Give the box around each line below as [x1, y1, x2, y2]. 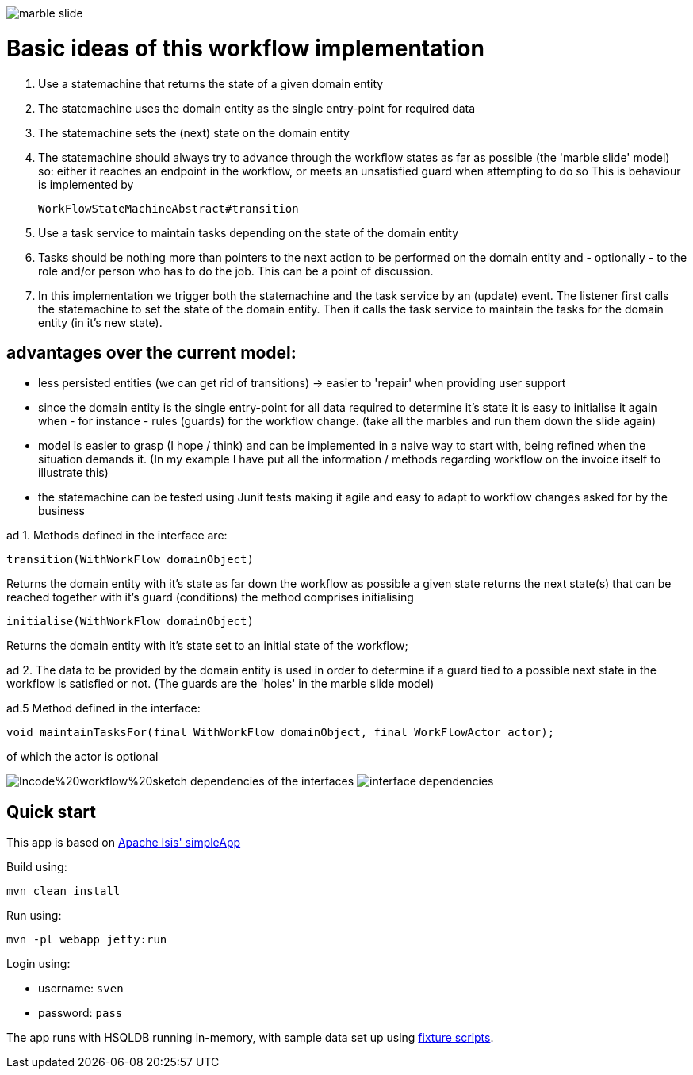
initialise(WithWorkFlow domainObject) [6, 615, 254, 628]
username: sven [38, 981, 124, 996]
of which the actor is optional [6, 750, 159, 764]
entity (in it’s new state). [38, 315, 163, 329]
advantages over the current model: [6, 342, 297, 363]
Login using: [6, 957, 71, 971]
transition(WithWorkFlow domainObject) [6, 553, 254, 566]
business [38, 504, 85, 518]
